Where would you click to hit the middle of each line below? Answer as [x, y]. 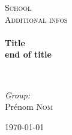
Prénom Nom [29, 106]
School [18, 7]
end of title [28, 54]
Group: [18, 94]
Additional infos [36, 19]
